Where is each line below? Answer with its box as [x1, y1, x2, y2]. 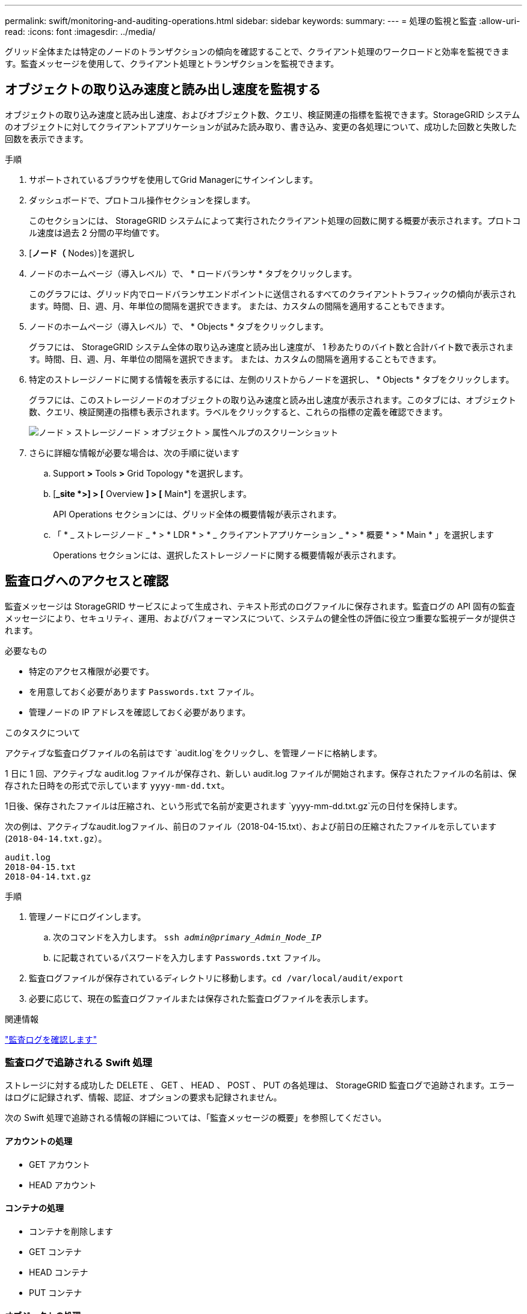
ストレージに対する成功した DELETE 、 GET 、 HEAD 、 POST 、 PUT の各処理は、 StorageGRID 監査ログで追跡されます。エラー [5, 1080, 515, 1091]
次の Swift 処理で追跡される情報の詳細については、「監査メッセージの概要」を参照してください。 [5, 1112, 387, 1123]
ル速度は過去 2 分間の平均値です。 [29, 227, 165, 238]
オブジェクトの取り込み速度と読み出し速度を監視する [5, 82, 321, 97]
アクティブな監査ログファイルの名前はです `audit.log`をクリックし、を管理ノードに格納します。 [5, 747, 383, 758]
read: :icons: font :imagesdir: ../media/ [5, 26, 156, 37]
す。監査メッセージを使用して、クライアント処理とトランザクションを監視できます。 [5, 58, 339, 69]
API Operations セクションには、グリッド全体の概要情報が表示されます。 [53, 508, 342, 519]
